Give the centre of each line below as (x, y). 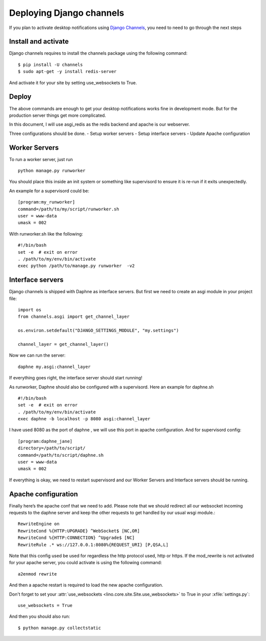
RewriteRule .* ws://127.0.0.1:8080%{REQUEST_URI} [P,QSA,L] (93, 545)
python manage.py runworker (52, 171)
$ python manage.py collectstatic (59, 628)
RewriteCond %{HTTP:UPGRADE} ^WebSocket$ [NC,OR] (79, 531)
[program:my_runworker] (47, 202)
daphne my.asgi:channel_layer (54, 367)
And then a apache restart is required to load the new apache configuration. (86, 585)
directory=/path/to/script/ (52, 448)
